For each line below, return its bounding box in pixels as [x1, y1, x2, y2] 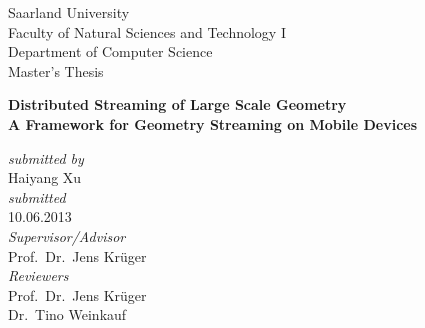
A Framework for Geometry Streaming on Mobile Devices [8, 113, 418, 134]
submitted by [8, 147, 84, 168]
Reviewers [8, 265, 69, 286]
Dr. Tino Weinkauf [8, 304, 127, 325]
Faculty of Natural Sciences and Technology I [8, 21, 286, 42]
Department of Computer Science [8, 41, 213, 62]
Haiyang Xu [8, 167, 82, 188]
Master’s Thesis [8, 60, 104, 81]
